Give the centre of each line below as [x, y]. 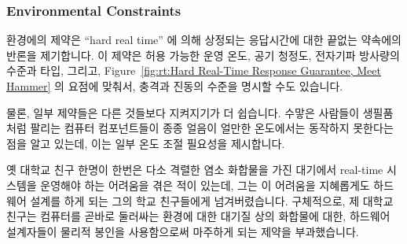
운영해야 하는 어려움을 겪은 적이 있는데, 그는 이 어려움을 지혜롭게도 [205, 185]
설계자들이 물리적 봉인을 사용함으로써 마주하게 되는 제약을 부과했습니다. [183, 231]
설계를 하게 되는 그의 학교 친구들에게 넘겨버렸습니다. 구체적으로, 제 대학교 [212, 200]
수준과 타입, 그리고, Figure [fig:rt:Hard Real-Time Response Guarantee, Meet [194, 70]
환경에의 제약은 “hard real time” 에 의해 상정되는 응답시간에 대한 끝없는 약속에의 [204, 40]
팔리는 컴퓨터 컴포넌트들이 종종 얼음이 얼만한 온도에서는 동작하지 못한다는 [212, 128]
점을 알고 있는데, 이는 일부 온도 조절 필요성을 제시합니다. [146, 143]
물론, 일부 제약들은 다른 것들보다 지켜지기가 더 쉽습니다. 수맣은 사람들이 [183, 112]
